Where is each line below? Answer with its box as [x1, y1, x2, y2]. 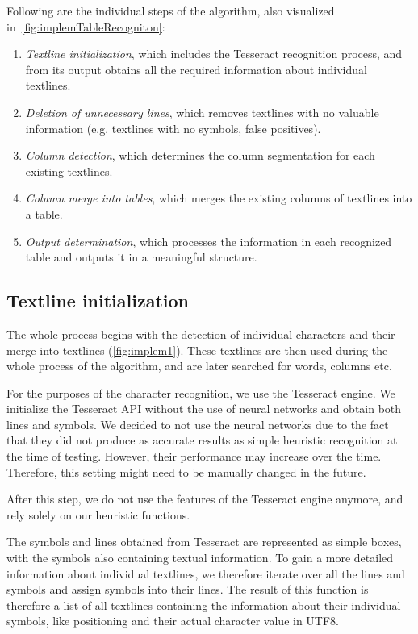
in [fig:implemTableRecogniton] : [6, 18, 165, 35]
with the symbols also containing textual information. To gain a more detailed [6, 549, 394, 566]
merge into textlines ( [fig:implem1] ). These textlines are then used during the [6, 341, 388, 358]
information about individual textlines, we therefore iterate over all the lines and [6, 565, 405, 582]
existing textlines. [25, 162, 113, 179]
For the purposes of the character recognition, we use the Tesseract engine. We [6, 384, 395, 401]
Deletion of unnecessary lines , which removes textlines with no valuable [25, 103, 379, 120]
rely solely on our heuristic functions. [6, 506, 190, 523]
